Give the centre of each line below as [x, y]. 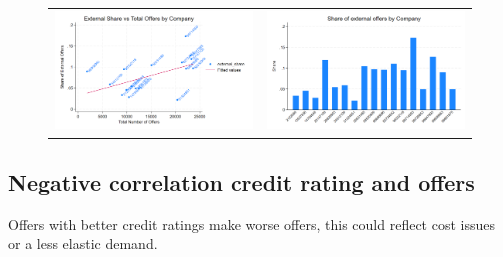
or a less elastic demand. [83, 243]
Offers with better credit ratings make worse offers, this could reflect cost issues [251, 223]
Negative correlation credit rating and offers [241, 181]
